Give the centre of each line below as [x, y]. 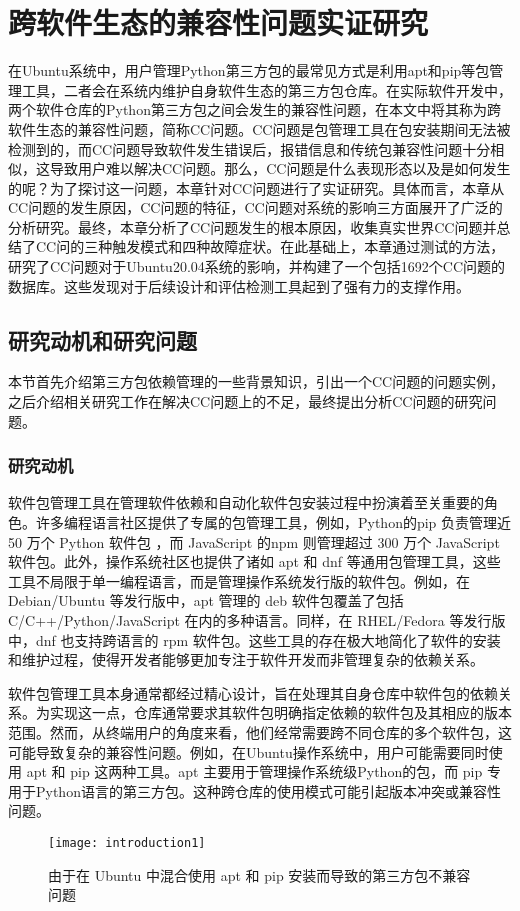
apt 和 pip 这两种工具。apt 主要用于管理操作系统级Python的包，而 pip [254, 771]
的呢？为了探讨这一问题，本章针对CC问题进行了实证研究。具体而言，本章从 [256, 187]
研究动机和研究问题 [102, 339]
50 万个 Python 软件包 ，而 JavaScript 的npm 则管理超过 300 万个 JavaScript [254, 541]
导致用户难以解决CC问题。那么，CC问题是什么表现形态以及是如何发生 [280, 168]
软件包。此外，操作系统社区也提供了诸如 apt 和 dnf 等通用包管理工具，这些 [254, 561]
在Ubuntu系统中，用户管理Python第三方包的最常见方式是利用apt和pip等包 [249, 70]
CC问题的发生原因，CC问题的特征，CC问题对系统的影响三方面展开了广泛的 [255, 207]
